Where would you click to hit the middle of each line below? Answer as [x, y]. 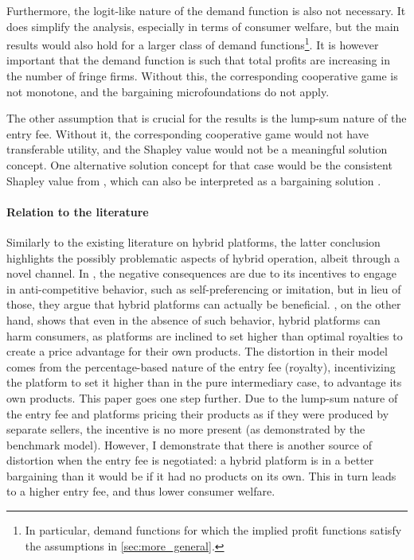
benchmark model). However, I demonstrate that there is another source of [189, 444]
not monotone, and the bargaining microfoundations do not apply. [168, 91]
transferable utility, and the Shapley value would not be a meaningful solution [197, 149]
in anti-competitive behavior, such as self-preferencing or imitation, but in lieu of [204, 288]
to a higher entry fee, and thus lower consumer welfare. [141, 491]
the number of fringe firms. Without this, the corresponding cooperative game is [202, 76]
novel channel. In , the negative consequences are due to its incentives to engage [201, 273]
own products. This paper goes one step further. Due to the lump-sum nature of [202, 397]
